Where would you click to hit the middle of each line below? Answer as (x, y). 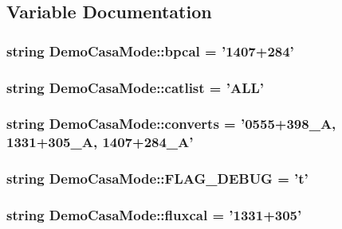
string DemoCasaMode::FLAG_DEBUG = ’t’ (157, 179)
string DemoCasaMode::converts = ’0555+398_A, (171, 124)
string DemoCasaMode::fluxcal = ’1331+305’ (154, 215)
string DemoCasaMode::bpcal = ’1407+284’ (150, 50)
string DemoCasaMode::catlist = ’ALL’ (136, 87)
